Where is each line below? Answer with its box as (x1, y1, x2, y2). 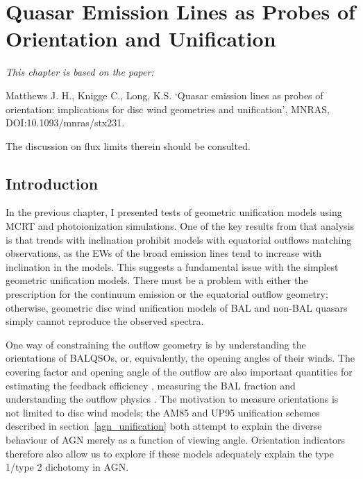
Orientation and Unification (6, 24, 276, 53)
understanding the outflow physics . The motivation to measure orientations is (6, 392, 339, 406)
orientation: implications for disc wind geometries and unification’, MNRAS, (6, 101, 330, 116)
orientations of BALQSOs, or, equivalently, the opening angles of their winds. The (6, 351, 355, 365)
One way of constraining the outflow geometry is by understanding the (6, 337, 306, 351)
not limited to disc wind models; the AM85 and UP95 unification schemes (6, 405, 320, 419)
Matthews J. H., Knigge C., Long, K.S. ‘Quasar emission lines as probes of (6, 87, 323, 102)
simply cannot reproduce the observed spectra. (6, 314, 204, 328)
